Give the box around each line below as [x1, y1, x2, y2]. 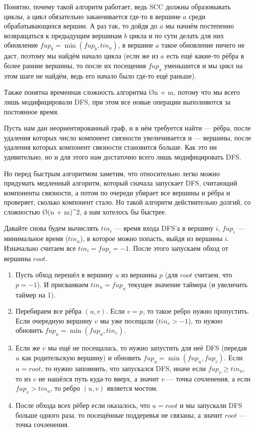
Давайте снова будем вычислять [4, 223, 99, 233]
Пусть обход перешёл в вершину [15, 269, 113, 280]
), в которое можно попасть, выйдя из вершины [80, 233, 223, 243]
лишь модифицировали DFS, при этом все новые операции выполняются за [4, 96, 230, 107]
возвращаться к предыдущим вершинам [4, 30, 122, 40]
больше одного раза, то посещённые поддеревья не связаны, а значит [15, 409, 223, 420]
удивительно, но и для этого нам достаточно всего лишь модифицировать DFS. [4, 151, 241, 162]
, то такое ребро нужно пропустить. [143, 306, 250, 316]
